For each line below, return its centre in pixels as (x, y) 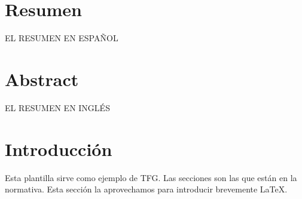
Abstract (42, 79)
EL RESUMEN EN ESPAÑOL (62, 38)
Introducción (59, 149)
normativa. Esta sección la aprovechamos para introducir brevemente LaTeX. (146, 189)
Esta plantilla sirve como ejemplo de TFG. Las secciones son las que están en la (151, 177)
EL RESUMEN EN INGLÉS (57, 107)
